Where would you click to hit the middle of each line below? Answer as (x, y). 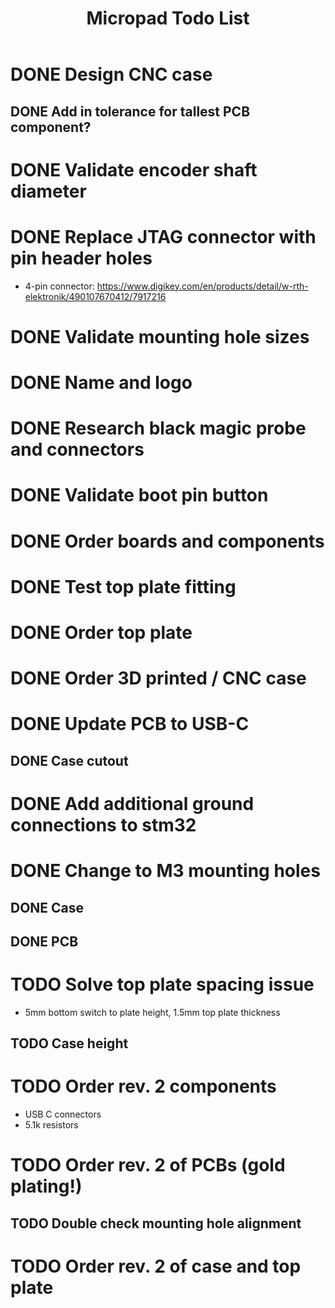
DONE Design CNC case (111, 74)
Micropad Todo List (168, 18)
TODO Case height (69, 1043)
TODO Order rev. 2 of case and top (156, 1266)
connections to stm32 (103, 824)
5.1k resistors (51, 1125)
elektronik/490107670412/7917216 (95, 296)
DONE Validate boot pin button (139, 495)
